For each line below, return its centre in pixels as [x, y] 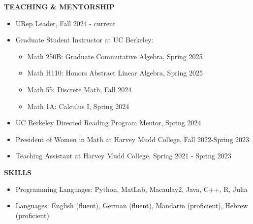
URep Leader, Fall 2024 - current [65, 23]
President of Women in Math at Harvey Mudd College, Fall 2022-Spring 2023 [132, 139]
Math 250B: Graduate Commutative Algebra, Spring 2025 [115, 56]
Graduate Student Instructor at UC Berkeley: [84, 40]
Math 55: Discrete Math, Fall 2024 [79, 89]
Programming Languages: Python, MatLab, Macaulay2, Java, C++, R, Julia [131, 189]
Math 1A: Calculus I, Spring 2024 [78, 106]
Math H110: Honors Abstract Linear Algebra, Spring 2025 [115, 73]
